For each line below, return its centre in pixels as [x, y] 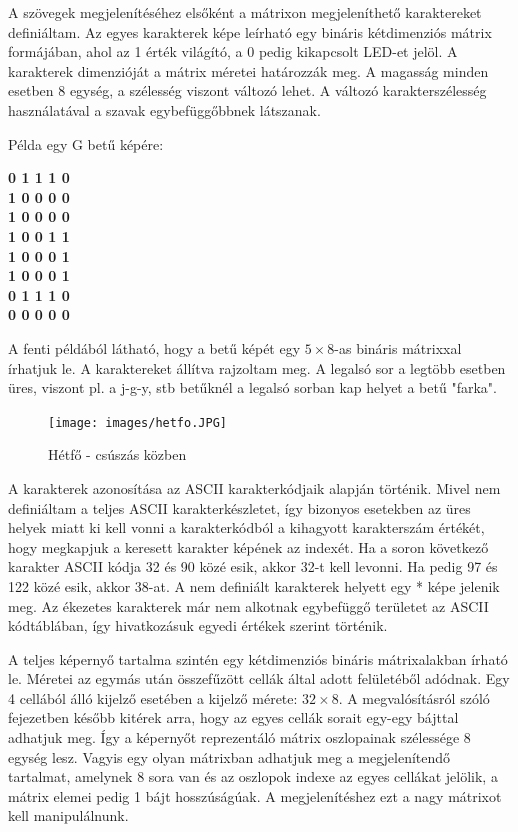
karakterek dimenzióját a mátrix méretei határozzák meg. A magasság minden [248, 70]
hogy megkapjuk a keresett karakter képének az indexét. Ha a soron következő [248, 546]
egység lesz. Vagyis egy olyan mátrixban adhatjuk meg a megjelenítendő [229, 756]
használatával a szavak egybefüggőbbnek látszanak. [164, 109]
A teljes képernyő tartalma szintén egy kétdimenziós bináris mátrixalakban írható [258, 658]
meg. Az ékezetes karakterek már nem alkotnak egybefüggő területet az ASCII [248, 605]
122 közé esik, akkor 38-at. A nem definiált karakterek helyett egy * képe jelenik [254, 585]
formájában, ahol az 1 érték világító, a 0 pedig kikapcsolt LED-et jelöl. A [233, 51]
